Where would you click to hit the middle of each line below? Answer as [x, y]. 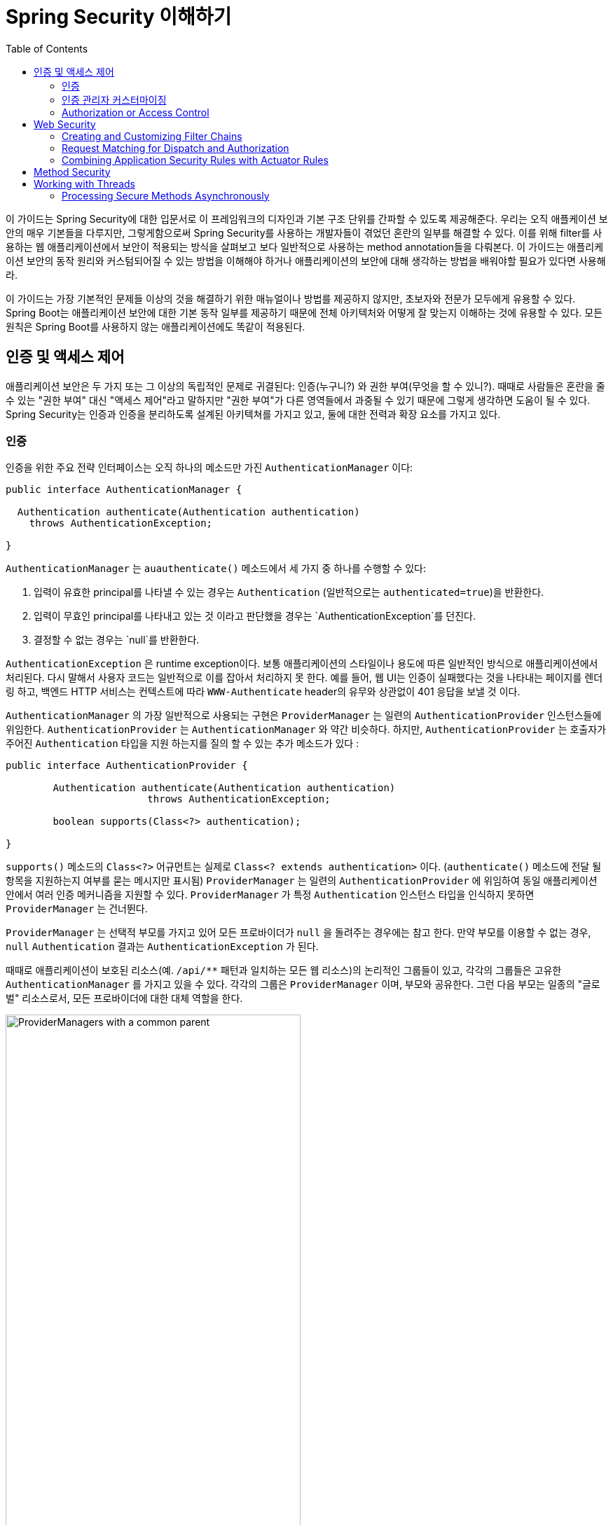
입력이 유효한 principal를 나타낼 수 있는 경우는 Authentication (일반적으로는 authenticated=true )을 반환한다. [289, 592]
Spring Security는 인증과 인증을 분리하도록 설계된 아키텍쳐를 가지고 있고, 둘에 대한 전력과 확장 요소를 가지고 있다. [253, 414]
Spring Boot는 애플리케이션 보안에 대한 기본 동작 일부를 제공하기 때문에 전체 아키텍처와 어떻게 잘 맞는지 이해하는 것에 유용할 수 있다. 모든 [304, 312]
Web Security [65, 124]
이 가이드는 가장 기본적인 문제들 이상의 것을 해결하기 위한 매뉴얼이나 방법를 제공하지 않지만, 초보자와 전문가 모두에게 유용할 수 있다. [291, 298]
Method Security [72, 172]
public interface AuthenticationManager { [124, 490]
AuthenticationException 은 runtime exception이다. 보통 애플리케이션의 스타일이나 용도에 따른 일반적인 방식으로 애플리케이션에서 [302, 664]
